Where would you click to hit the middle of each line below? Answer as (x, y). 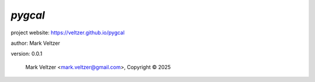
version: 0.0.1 (27, 54)
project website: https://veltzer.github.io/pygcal (68, 33)
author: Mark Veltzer (36, 43)
